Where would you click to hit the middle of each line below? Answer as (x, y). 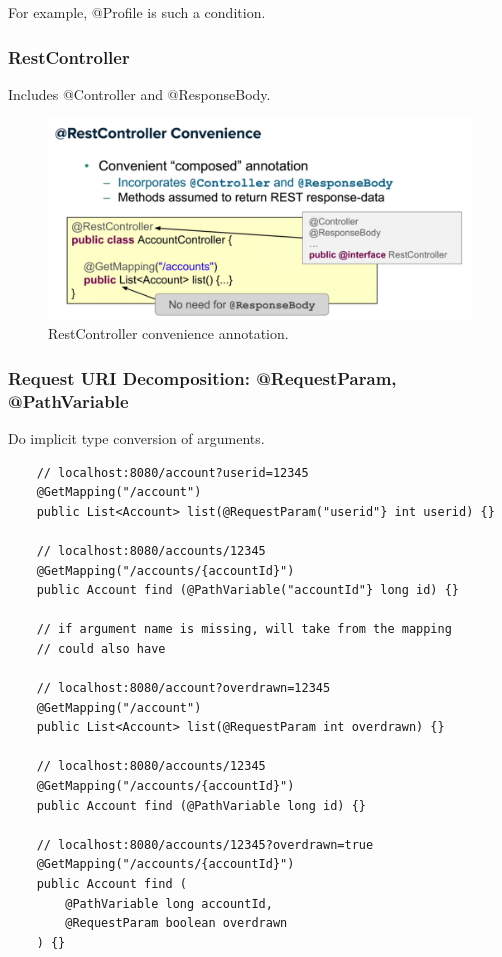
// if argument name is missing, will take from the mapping (244, 629)
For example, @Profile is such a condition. (137, 12)
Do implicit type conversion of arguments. (136, 437)
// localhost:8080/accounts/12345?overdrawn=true (205, 844)
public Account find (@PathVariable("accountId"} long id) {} (248, 590)
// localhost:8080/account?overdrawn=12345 (183, 688)
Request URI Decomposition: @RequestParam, (202, 377)
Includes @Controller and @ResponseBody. (139, 93)
